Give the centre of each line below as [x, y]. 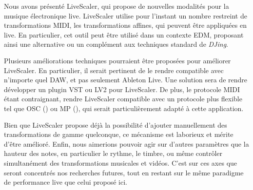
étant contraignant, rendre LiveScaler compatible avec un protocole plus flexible [123, 99]
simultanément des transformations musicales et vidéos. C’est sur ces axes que [121, 162]
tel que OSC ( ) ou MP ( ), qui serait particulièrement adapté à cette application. [124, 108]
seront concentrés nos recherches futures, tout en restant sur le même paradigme [124, 172]
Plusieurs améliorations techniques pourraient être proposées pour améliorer [117, 60]
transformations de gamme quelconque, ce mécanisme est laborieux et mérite [119, 134]
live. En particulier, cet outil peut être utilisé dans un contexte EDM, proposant [124, 34]
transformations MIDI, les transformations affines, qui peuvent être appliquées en [125, 25]
